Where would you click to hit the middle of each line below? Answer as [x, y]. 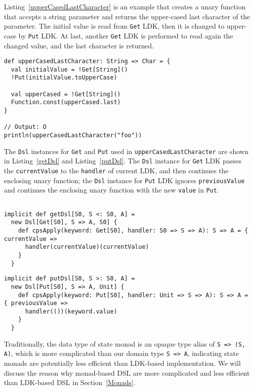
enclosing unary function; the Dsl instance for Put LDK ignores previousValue [124, 180]
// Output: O [25, 127]
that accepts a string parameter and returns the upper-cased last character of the [127, 16]
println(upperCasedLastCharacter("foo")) [73, 135]
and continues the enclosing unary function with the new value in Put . [111, 190]
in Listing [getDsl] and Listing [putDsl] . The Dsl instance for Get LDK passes [123, 161]
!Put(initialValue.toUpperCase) [64, 78]
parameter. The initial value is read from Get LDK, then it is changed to [114, 26]
